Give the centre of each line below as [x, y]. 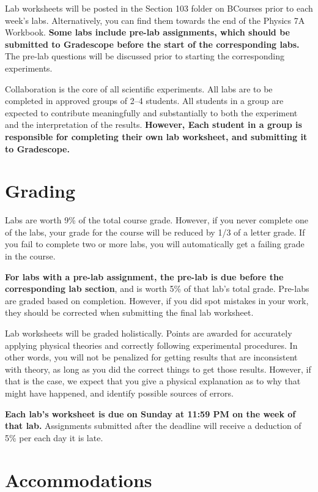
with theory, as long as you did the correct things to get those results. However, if [158, 369]
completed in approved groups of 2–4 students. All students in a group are [144, 101]
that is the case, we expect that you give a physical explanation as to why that [153, 381]
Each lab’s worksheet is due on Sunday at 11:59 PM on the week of [150, 413]
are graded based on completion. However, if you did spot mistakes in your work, [157, 300]
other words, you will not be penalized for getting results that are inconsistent [151, 357]
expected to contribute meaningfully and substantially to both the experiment [151, 112]
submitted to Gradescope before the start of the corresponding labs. [152, 44]
